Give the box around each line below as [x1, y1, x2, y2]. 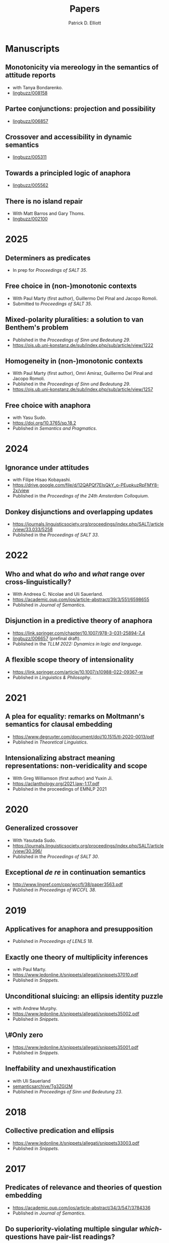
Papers [70, 3, 100, 15]
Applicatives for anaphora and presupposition [5, 925, 153, 933]
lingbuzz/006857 [12, 118, 49, 124]
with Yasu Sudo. [12, 414, 46, 421]
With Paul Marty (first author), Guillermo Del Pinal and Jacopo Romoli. [12, 295, 158, 301]
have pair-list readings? [38, 1232, 115, 1241]
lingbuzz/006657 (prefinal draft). [12, 635, 81, 642]
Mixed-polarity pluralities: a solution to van [5, 315, 144, 324]
